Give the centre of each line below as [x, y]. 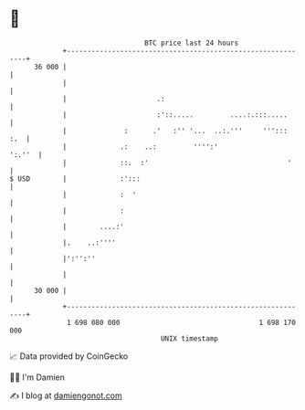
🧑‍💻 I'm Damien [37, 377]
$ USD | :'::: [75, 179]
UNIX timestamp [189, 338]
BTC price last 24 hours [192, 43]
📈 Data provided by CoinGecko [69, 356]
